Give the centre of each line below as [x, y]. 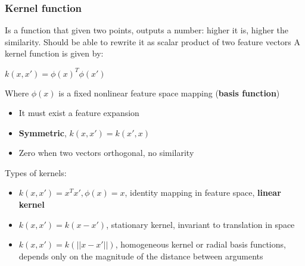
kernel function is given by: [54, 53]
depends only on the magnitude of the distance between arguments [141, 256]
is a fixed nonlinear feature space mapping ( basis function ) [169, 93]
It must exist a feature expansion [79, 113]
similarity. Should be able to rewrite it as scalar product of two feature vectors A [153, 41]
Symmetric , [43, 132]
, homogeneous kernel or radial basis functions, [200, 244]
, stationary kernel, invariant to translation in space [200, 224]
